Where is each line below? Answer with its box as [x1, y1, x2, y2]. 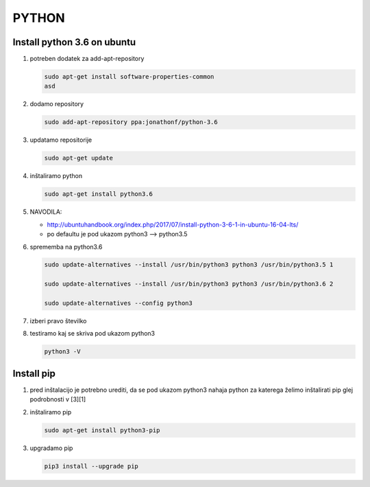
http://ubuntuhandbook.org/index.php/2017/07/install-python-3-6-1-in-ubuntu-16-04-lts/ [47, 220, 299, 229]
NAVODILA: [29, 208, 62, 216]
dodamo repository [29, 100, 84, 108]
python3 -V [44, 348, 81, 355]
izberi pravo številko [29, 317, 87, 325]
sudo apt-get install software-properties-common [44, 73, 214, 81]
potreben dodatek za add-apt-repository [29, 55, 145, 63]
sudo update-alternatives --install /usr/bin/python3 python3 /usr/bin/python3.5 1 [44, 261, 334, 269]
